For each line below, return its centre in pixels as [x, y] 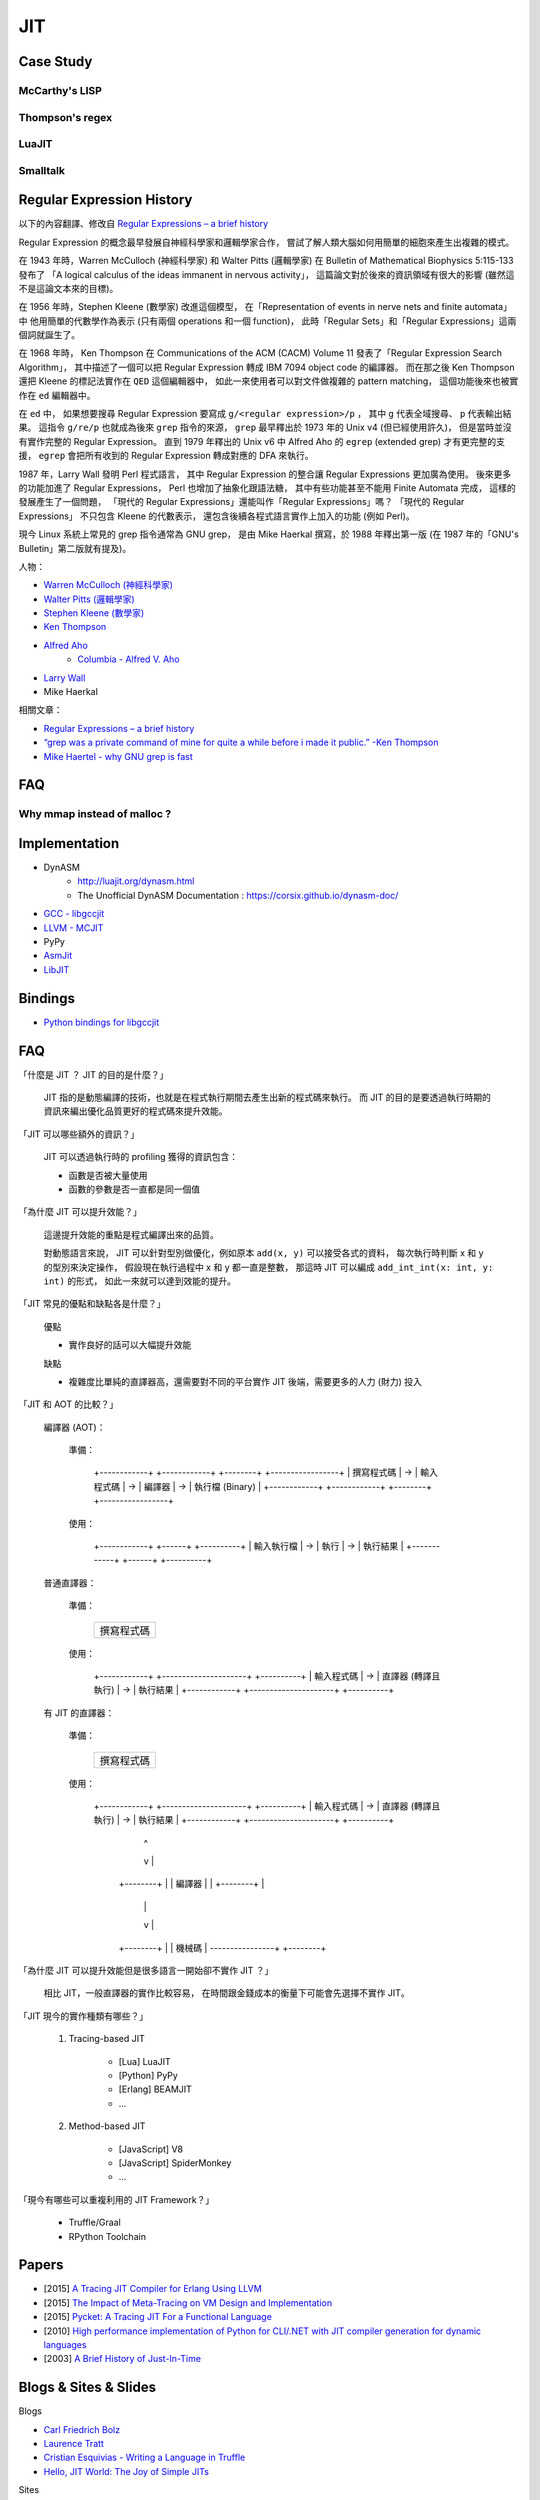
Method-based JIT [107, 2126]
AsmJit [58, 956]
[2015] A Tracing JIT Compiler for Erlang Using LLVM [152, 2289]
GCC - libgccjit [74, 914]
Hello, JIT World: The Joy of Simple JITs [126, 2471]
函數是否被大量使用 [108, 1175]
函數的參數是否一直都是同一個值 [134, 1189]
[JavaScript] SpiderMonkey [175, 2162]
